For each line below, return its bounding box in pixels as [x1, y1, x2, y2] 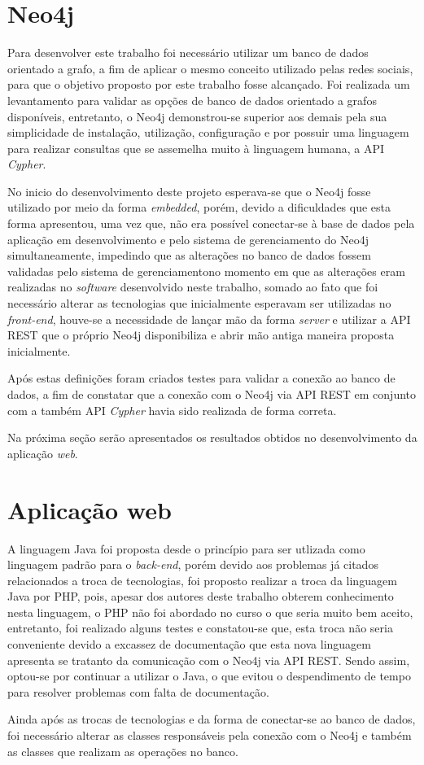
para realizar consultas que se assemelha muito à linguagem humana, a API [7, 139, 385, 156]
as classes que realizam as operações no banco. [7, 742, 238, 759]
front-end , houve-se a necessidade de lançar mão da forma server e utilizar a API [7, 310, 411, 327]
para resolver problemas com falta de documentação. [7, 683, 269, 700]
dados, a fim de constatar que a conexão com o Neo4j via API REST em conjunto [7, 386, 417, 402]
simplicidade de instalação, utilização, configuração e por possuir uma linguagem [7, 124, 409, 141]
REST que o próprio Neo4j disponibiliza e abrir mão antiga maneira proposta [7, 326, 395, 343]
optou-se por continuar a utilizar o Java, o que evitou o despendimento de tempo [7, 667, 411, 684]
